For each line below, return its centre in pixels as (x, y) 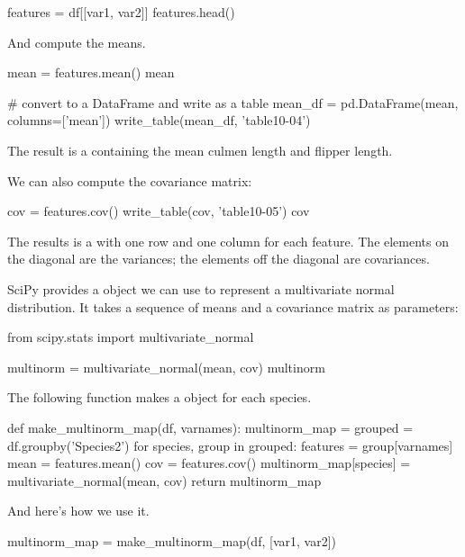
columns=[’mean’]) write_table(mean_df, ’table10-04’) (159, 120)
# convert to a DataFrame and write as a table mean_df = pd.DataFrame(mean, (233, 102)
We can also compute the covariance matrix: (130, 180)
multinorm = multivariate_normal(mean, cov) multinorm (166, 367)
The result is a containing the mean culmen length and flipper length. (200, 150)
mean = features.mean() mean (91, 72)
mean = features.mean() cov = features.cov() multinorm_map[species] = (209, 463)
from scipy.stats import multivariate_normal (131, 337)
